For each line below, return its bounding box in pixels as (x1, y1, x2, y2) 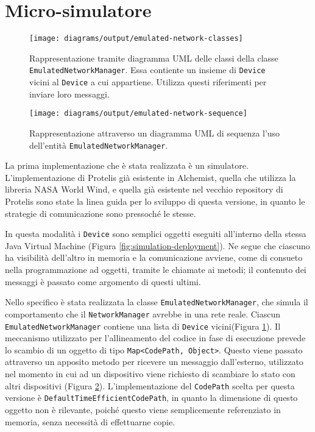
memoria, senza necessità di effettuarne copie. (5, 415, 175, 428)
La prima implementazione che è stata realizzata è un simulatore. (5, 159, 249, 172)
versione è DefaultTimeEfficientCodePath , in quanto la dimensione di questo (5, 391, 298, 404)
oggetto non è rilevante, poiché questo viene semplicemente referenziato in (5, 403, 281, 416)
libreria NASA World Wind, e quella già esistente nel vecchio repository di (5, 183, 283, 196)
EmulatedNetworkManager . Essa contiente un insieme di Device (29, 63, 266, 76)
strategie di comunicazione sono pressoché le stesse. (5, 207, 196, 219)
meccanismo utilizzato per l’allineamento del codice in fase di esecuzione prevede (5, 331, 306, 344)
